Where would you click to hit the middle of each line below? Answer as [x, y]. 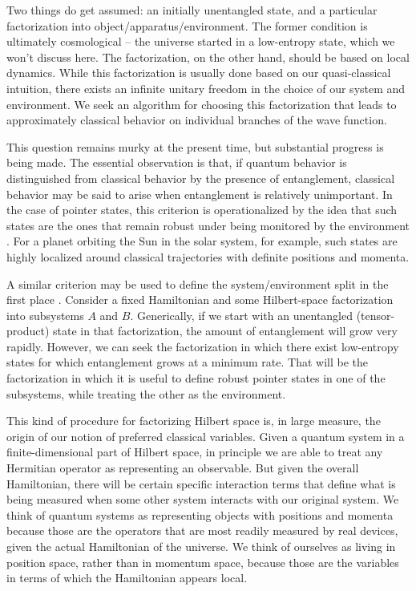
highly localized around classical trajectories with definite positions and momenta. [208, 256]
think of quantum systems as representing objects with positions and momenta [200, 514]
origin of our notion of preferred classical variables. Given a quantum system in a [206, 436]
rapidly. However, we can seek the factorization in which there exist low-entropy [203, 346]
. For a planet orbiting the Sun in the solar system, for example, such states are [202, 241]
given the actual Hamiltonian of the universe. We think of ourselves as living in [201, 546]
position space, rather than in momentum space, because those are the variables [203, 562]
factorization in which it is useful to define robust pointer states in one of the [196, 378]
